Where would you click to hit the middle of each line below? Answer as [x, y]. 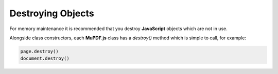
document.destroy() [45, 58]
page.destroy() [39, 51]
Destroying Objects [52, 13]
